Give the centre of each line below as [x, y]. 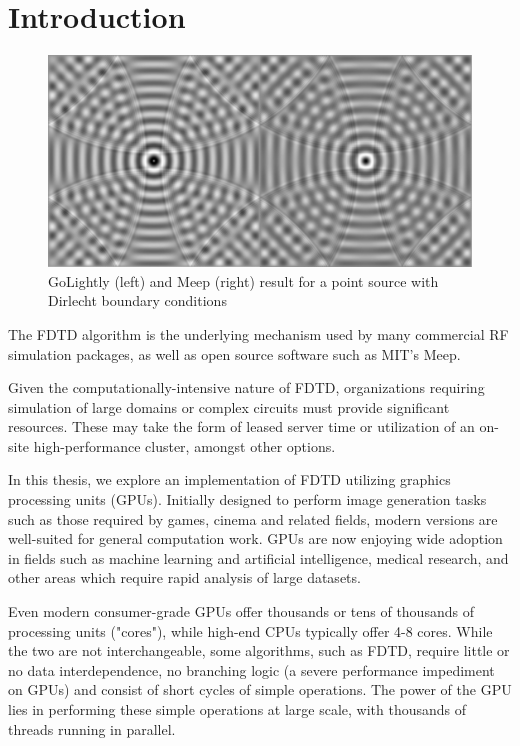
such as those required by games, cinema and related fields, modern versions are [253, 518]
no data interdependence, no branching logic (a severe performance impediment [251, 669]
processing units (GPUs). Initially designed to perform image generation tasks [247, 499]
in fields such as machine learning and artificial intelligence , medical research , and [258, 557]
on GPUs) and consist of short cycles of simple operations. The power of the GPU [260, 689]
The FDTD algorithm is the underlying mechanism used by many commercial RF [258, 333]
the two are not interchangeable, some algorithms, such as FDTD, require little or [259, 650]
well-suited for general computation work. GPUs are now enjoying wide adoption [255, 538]
